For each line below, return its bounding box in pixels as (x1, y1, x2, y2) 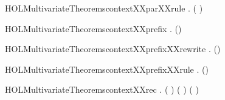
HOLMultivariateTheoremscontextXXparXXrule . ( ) (5, 2, 203, 14)
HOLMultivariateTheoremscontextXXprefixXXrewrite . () (5, 42, 221, 55)
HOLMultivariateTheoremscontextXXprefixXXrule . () (5, 62, 209, 75)
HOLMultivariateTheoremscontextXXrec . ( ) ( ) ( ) (5, 83, 199, 96)
